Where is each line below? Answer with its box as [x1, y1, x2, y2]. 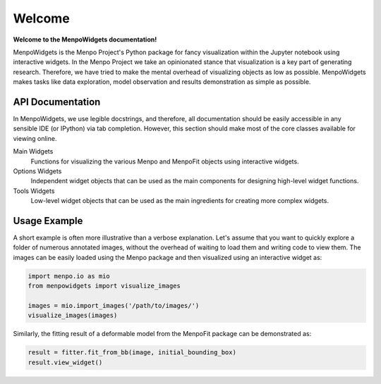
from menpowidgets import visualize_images [28, 282, 181, 290]
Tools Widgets [13, 187, 55, 195]
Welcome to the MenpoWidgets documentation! [13, 35, 157, 44]
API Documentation [13, 96, 101, 108]
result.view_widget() [28, 358, 103, 366]
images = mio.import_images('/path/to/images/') [28, 302, 200, 309]
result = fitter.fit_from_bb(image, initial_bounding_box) [28, 349, 236, 357]
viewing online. [13, 134, 57, 142]
